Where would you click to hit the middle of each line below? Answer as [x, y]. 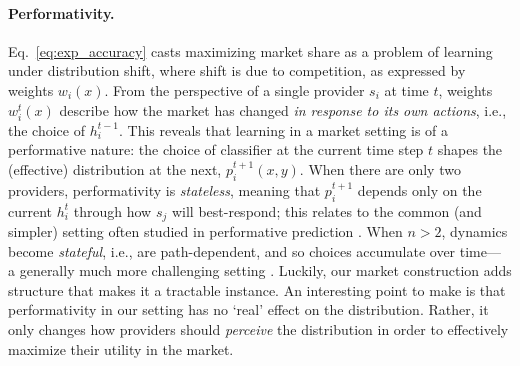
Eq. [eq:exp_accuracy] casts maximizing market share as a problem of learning [250, 50]
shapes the [470, 149]
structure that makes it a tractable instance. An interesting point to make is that [257, 289]
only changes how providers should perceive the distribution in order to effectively [258, 328]
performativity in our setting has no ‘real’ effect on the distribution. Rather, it [248, 309]
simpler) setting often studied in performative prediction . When [205, 230]
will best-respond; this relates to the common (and [326, 210]
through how [112, 210]
